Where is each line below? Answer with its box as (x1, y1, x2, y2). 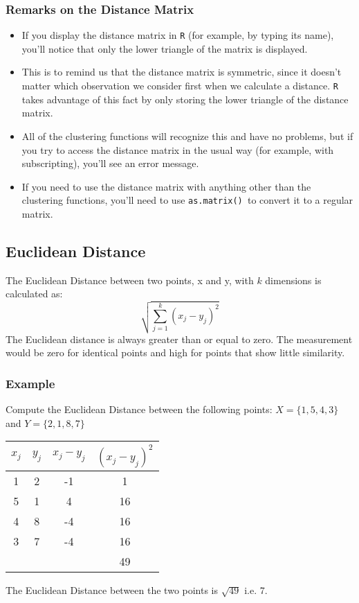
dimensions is (265, 272, 322, 287)
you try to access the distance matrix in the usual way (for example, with (21, 142, 334, 157)
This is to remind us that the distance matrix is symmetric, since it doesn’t (21, 64, 342, 79)
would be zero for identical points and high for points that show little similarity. (6, 345, 345, 360)
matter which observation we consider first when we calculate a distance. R (21, 78, 338, 93)
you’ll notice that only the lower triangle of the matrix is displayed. (21, 41, 308, 55)
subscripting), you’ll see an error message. (21, 156, 199, 171)
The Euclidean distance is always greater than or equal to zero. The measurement (6, 331, 353, 346)
